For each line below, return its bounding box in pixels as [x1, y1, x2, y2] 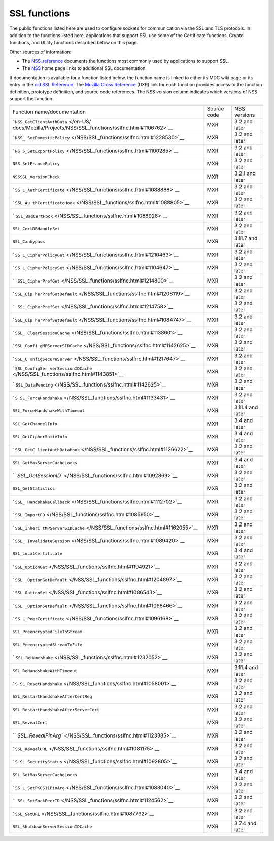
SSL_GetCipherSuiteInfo [12, 434, 67, 439]
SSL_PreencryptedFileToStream [12, 629, 82, 634]
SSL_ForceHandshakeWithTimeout [12, 408, 85, 413]
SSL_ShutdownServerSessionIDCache [12, 824, 92, 829]
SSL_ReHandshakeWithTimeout [12, 668, 78, 673]
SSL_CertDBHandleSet [12, 226, 60, 231]
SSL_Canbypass [12, 239, 45, 244]
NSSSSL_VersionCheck [12, 174, 60, 180]
